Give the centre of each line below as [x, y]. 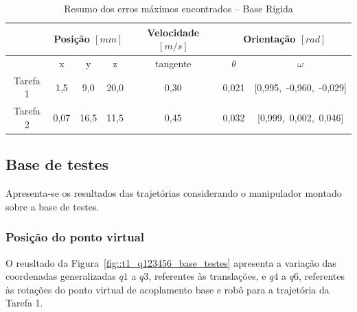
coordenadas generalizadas [61, 276]
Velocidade [173, 32]
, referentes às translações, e [207, 276]
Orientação [269, 39]
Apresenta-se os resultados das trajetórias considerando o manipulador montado [174, 193]
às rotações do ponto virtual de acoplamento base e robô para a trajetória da [168, 289]
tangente [173, 63]
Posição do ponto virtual [75, 237]
